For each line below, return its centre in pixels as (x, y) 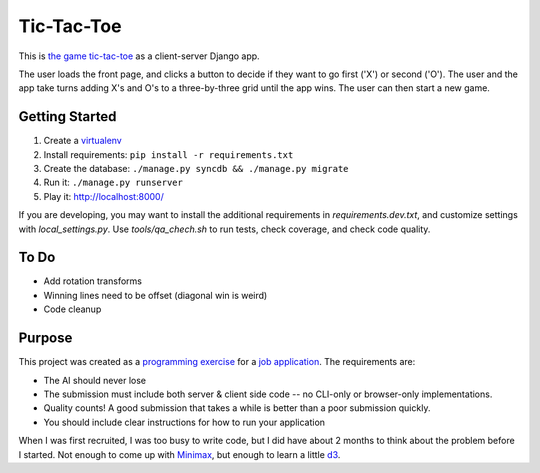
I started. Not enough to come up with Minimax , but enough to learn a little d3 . (179, 454)
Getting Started (67, 116)
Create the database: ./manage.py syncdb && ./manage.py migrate (196, 169)
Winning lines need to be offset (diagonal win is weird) (155, 295)
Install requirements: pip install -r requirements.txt (168, 154)
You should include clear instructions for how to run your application (184, 422)
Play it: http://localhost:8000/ (103, 196)
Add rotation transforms (92, 281)
